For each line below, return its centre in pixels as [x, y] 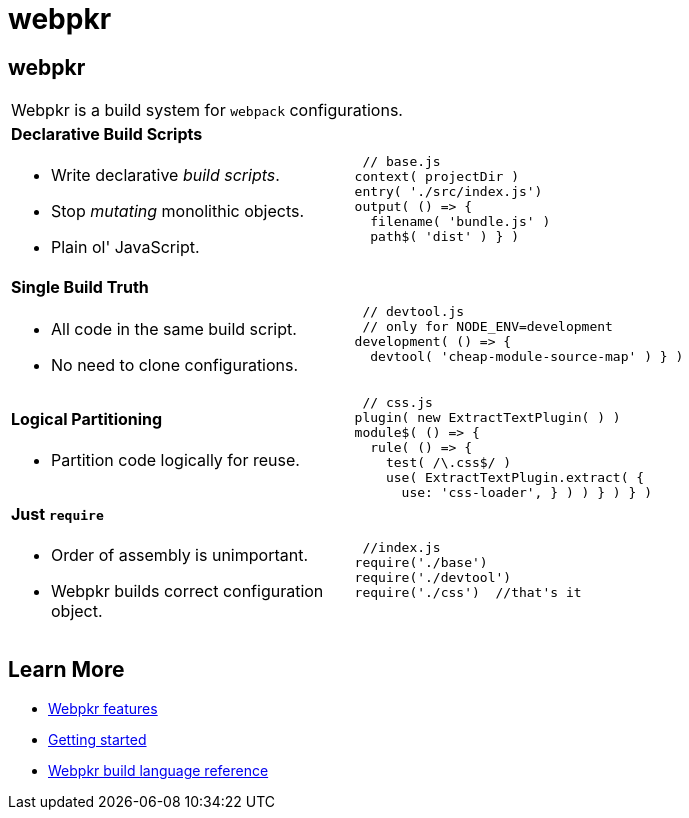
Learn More [66, 670]
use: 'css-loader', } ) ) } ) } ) [527, 492]
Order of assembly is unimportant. [179, 554]
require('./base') [421, 563]
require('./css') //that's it [468, 593]
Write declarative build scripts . [165, 175]
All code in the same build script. [174, 328]
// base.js [401, 161]
